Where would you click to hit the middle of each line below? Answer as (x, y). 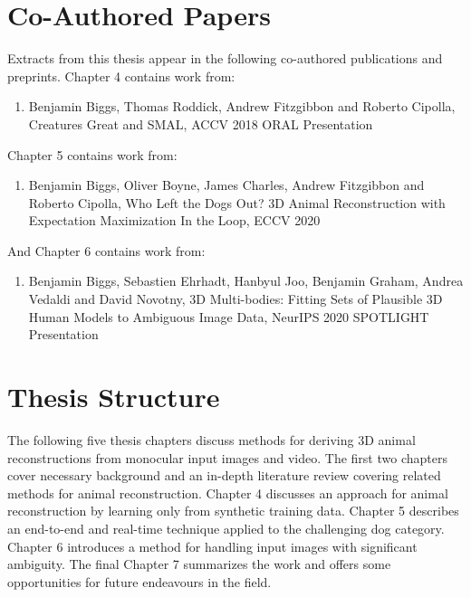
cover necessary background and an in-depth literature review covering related (224, 475)
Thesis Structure (114, 397)
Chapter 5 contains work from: (92, 154)
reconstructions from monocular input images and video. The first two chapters (227, 457)
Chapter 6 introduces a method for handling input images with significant (212, 546)
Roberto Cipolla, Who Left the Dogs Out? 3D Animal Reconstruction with (237, 202)
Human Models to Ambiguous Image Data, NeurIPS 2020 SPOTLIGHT (229, 316)
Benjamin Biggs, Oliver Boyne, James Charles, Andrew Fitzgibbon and (226, 185)
